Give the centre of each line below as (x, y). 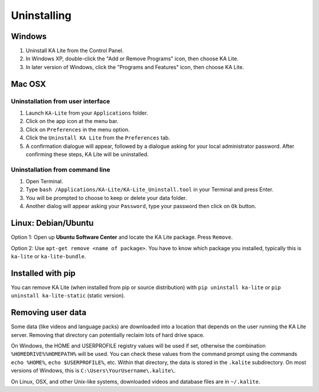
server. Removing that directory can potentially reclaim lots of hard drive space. (108, 335)
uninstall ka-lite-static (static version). (68, 296)
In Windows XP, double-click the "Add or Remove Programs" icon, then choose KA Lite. (132, 59)
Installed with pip (43, 273)
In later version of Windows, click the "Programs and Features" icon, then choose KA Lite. (135, 67)
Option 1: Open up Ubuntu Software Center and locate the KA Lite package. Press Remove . (122, 237)
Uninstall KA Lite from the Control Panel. (75, 51)
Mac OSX (29, 84)
